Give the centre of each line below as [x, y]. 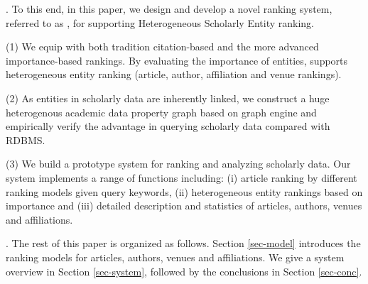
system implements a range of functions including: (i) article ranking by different [182, 177]
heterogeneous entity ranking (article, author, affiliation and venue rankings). [174, 74]
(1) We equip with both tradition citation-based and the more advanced [162, 47]
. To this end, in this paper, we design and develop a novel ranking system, [169, 9]
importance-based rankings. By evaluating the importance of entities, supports [177, 60]
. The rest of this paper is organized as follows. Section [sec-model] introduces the [183, 243]
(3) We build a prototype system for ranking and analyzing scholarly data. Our [178, 164]
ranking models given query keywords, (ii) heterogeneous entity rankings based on [184, 191]
